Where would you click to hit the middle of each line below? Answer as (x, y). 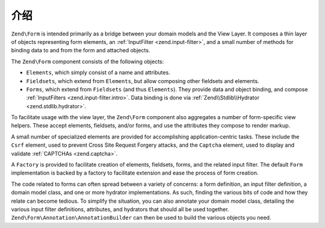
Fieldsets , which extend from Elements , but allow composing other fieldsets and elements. (143, 81)
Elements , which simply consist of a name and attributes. (98, 73)
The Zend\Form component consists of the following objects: (88, 61)
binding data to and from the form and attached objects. (81, 51)
